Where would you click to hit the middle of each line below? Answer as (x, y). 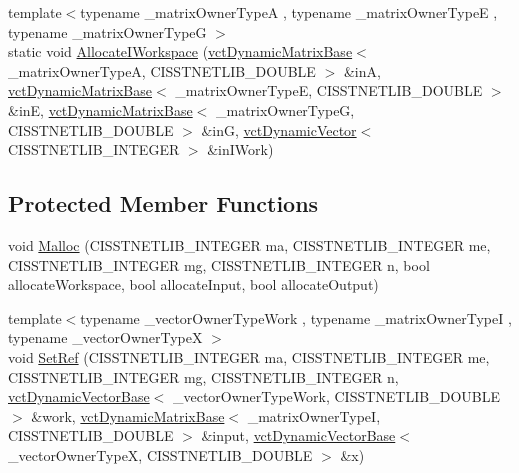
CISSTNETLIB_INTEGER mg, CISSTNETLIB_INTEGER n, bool (219, 264)
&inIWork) (240, 149)
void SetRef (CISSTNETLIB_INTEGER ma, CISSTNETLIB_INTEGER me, (249, 356)
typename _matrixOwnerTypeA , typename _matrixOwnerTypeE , (289, 12)
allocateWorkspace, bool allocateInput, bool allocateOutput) (193, 284)
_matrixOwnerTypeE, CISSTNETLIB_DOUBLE (329, 90)
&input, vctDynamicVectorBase (298, 435)
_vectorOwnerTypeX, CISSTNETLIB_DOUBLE (160, 454)
